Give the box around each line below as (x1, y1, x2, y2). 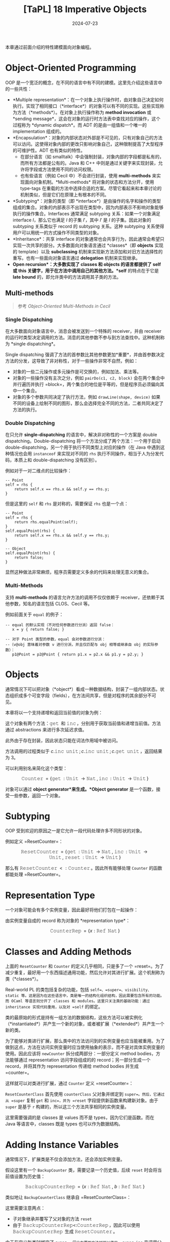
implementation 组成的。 (12, 128, 64, 134)
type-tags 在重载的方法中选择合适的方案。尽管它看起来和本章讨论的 (20, 185, 162, 191)
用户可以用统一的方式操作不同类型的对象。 (12, 229, 102, 236)
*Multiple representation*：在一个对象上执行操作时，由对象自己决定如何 (12, 96, 164, 102)
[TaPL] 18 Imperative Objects (23, 4, 147, 15)
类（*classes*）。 (5, 976, 41, 982)
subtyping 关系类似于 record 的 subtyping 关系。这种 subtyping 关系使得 (12, 223, 164, 229)
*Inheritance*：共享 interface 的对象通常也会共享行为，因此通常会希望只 (12, 236, 164, 242)
